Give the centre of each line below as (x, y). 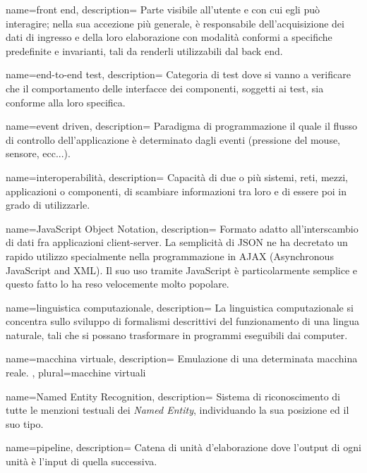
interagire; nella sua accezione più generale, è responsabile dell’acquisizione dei (175, 23)
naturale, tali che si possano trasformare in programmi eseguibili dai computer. (177, 334)
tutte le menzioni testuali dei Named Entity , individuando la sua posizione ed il (178, 410)
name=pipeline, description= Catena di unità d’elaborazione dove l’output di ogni (183, 447)
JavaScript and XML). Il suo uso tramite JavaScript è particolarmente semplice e (181, 270)
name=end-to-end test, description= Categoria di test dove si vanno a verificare (178, 74)
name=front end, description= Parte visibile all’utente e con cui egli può (163, 9)
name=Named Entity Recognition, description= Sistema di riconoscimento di (173, 396)
